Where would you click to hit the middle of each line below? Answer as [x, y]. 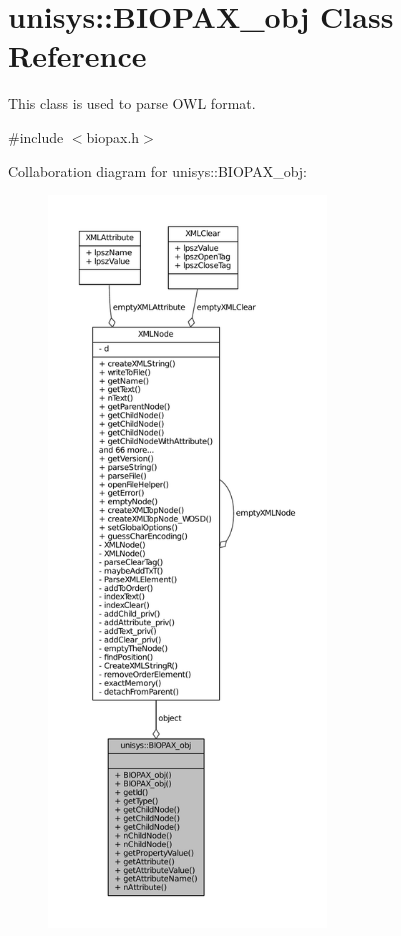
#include [36, 136]
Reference [77, 55]
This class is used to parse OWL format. [132, 103]
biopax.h [113, 136]
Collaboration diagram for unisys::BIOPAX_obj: [158, 170]
